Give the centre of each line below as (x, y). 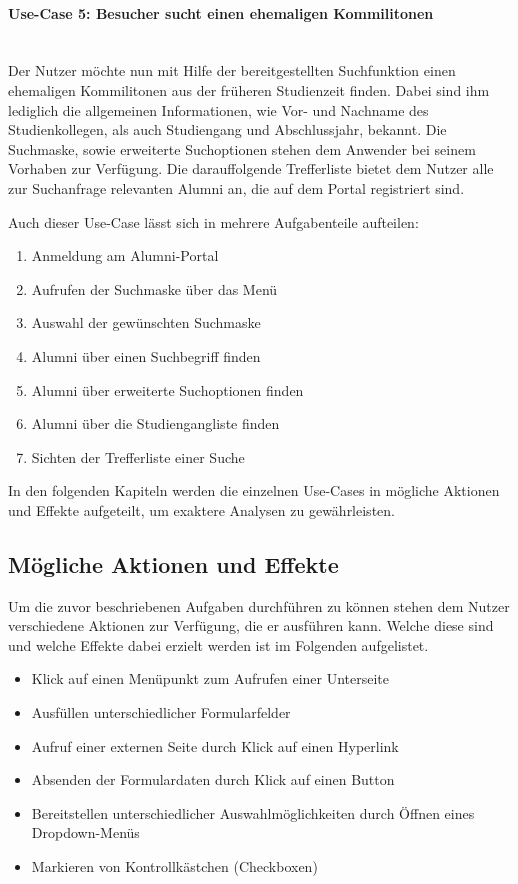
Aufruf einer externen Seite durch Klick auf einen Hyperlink (215, 745)
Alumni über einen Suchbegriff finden (146, 355)
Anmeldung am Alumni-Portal (125, 255)
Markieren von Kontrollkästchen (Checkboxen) (174, 866)
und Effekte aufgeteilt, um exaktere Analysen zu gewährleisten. (201, 509)
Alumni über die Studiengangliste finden (155, 423)
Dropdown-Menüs (85, 832)
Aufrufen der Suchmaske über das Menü (154, 288)
